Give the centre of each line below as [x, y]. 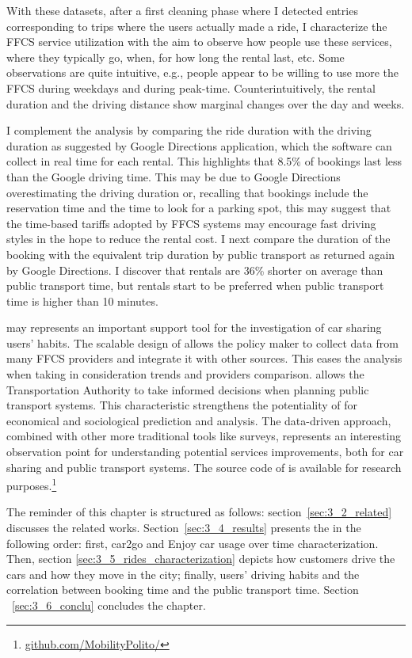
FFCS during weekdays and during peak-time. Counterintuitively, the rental [191, 87]
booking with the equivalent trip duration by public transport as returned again [201, 254]
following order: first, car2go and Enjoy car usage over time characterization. [193, 543]
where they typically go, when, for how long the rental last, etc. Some [175, 57]
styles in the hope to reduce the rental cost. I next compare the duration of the [198, 239]
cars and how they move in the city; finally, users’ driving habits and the [183, 574]
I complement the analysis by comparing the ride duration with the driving [189, 130]
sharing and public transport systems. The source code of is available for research [204, 467]
